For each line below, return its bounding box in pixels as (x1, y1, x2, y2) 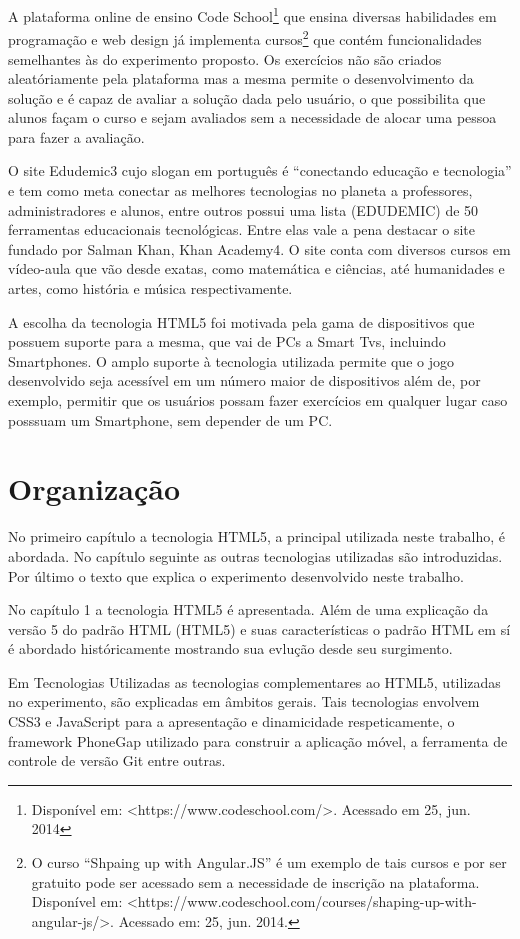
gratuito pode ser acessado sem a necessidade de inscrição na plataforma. (31, 871, 480, 892)
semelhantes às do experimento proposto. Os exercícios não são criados (8, 48, 442, 69)
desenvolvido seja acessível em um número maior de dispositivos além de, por (8, 370, 481, 391)
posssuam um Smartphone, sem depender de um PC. (8, 409, 333, 430)
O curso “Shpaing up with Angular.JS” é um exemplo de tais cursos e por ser (31, 852, 507, 873)
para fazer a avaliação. (8, 126, 145, 147)
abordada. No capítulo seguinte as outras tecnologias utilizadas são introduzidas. (8, 545, 503, 566)
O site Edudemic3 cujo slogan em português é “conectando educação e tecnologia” (8, 160, 512, 181)
